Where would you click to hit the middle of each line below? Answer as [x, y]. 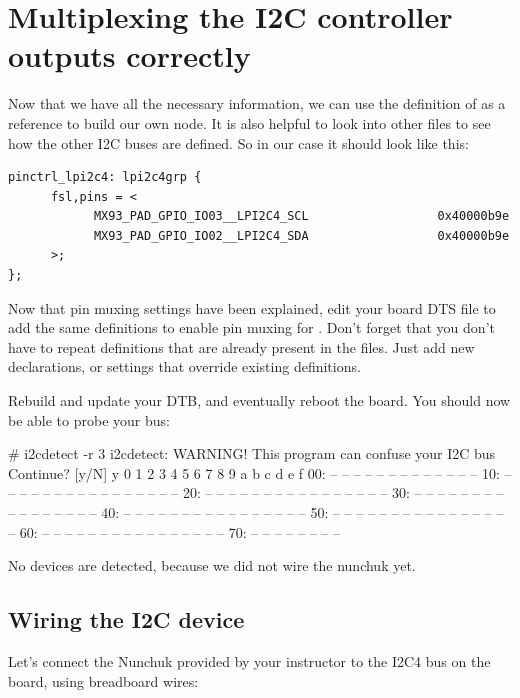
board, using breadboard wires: [103, 680]
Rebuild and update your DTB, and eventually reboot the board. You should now [259, 400]
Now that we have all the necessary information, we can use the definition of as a [257, 103]
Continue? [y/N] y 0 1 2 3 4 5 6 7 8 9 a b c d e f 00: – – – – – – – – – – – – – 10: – [260, 472]
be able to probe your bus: [89, 419]
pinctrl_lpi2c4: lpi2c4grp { [105, 177]
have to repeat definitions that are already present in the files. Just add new [241, 346]
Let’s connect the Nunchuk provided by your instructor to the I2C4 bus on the [249, 660]
